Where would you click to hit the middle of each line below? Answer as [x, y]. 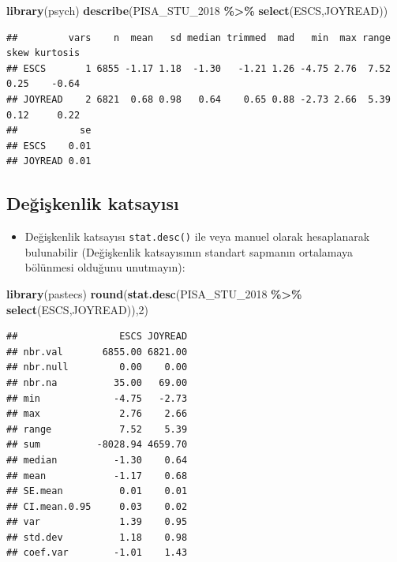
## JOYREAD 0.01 [49, 161]
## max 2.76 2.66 [97, 414]
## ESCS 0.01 [49, 146]
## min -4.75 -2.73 [97, 398]
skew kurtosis [43, 53]
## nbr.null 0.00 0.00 [97, 367]
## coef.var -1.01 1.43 [97, 553]
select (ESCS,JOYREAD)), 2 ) [78, 309]
